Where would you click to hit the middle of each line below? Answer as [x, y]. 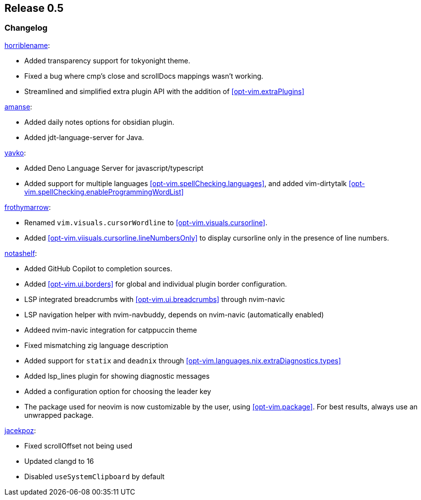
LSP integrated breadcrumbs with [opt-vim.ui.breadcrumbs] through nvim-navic [155, 299]
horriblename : [27, 45]
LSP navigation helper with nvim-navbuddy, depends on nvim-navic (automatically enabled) [174, 314]
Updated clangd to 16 [59, 461]
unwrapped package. [59, 415]
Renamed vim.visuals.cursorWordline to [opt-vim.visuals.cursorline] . [146, 222]
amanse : [18, 106]
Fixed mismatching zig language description [96, 345]
